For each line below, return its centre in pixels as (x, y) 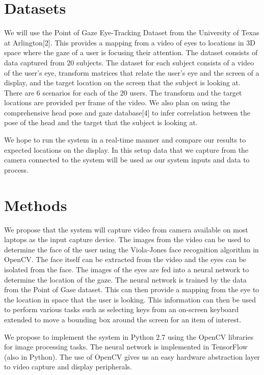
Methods (36, 205)
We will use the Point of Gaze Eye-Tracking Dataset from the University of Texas (132, 32)
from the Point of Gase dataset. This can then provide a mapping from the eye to (132, 289)
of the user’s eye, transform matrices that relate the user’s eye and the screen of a (132, 72)
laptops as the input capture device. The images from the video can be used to (127, 239)
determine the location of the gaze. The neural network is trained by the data (125, 279)
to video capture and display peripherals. (68, 367)
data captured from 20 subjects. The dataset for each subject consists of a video (129, 62)
